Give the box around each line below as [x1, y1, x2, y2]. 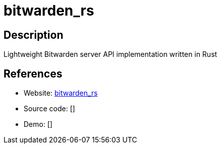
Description [4, 28, 63, 41]
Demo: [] [24, 120, 53, 129]
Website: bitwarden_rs [24, 89, 98, 98]
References [4, 67, 62, 80]
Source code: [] [24, 104, 76, 113]
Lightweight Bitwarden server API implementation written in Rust [4, 50, 217, 59]
